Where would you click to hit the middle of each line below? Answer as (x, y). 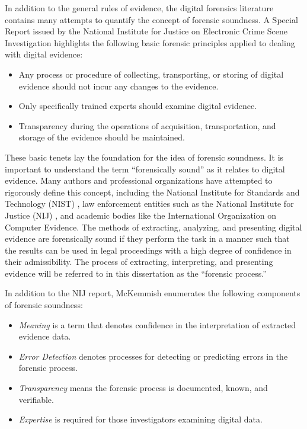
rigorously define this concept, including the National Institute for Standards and (152, 192)
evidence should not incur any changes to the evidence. (119, 86)
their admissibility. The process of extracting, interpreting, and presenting (139, 262)
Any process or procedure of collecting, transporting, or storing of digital (151, 74)
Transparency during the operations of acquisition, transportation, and (147, 125)
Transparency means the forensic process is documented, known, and (143, 388)
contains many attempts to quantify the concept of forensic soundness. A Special (151, 19)
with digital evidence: (44, 54)
